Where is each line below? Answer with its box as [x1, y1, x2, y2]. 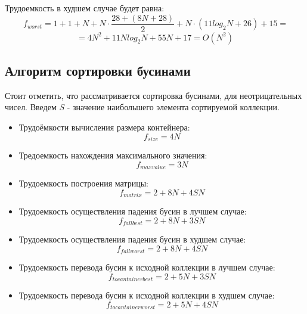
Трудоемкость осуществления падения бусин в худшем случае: [18, 233, 246, 245]
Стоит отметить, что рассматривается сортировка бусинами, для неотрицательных [5, 89, 302, 101]
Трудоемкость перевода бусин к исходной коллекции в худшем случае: [18, 289, 275, 301]
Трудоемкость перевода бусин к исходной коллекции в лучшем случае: [18, 261, 275, 273]
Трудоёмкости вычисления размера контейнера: [18, 121, 190, 133]
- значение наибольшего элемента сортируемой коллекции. [67, 101, 280, 113]
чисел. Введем [5, 101, 57, 113]
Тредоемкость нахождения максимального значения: [18, 149, 207, 161]
